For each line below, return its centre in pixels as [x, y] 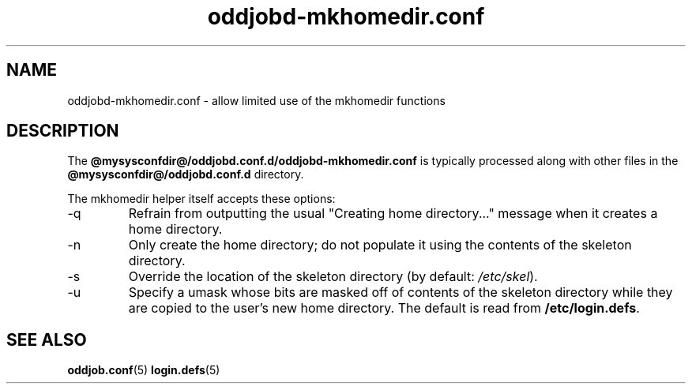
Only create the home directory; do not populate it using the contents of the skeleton [380, 245]
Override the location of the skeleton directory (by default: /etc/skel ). [333, 277]
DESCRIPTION [63, 131]
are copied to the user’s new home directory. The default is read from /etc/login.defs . [384, 308]
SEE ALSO [47, 339]
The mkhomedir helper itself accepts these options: [201, 199]
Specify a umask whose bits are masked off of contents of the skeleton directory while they [401, 292]
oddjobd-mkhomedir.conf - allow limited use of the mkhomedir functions [256, 100]
